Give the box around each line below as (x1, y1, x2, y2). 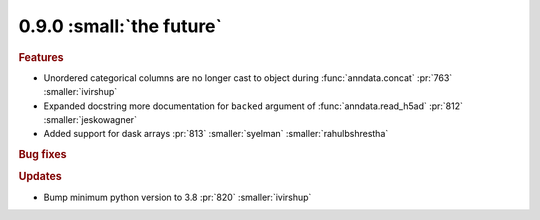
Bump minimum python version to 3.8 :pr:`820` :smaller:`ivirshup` (43, 191, 312, 203)
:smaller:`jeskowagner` (43, 113, 137, 125)
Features (18, 50, 64, 64)
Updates (18, 170, 62, 184)
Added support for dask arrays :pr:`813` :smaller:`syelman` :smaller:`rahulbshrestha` (43, 128, 389, 140)
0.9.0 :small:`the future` (18, 15, 223, 37)
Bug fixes (18, 148, 67, 162)
